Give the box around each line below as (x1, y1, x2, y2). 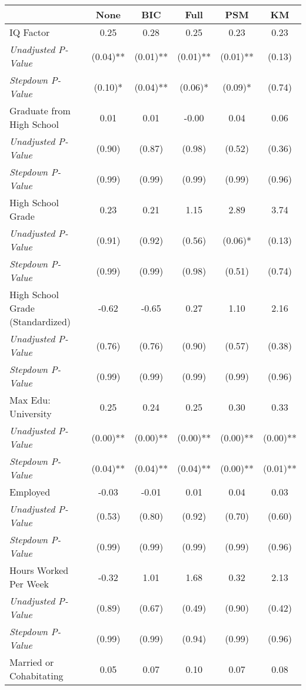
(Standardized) (9, 315, 71, 328)
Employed (9, 485, 51, 498)
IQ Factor (9, 25, 50, 39)
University (9, 407, 52, 420)
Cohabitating (9, 669, 64, 682)
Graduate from (9, 104, 71, 117)
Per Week (9, 577, 49, 590)
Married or (9, 655, 54, 669)
